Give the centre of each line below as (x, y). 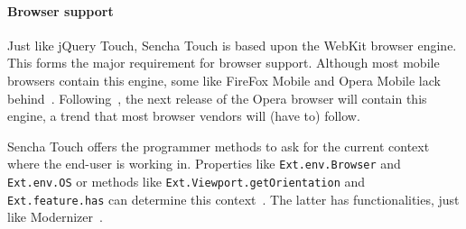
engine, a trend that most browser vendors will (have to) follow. (184, 116)
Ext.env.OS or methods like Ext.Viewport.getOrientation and (186, 182)
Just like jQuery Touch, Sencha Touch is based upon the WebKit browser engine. (232, 45)
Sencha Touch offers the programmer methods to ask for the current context (219, 146)
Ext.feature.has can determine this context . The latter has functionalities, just (233, 199)
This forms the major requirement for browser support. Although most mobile (224, 63)
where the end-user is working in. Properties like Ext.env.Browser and (204, 164)
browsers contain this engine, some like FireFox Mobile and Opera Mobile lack (224, 80)
